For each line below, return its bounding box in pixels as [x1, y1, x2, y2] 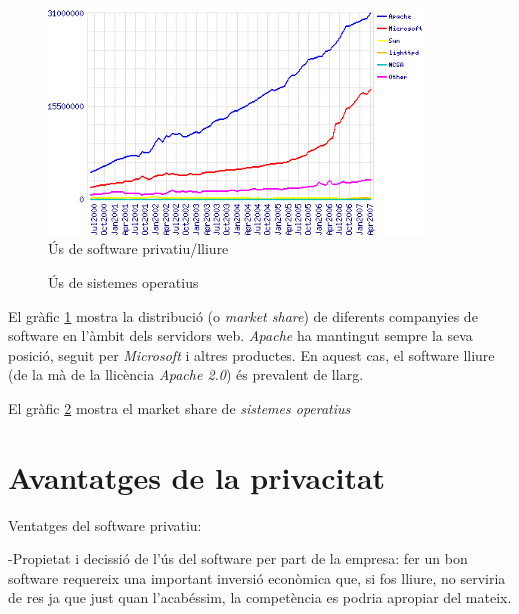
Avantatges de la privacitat [8, 456, 386, 497]
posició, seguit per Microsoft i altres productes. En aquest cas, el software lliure [8, 344, 495, 365]
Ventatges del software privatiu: [8, 514, 202, 535]
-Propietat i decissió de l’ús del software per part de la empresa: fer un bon [8, 548, 468, 569]
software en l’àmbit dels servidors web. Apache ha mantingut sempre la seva [8, 325, 473, 346]
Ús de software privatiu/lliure [48, 238, 229, 259]
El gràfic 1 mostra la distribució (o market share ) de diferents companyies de [8, 305, 478, 326]
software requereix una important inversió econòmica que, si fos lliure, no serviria [8, 567, 506, 588]
